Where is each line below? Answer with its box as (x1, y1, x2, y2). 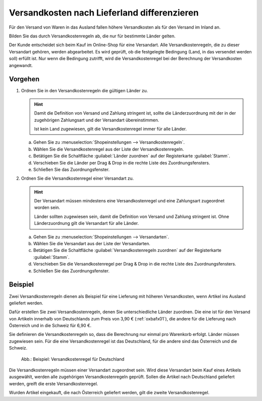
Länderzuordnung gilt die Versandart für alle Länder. (34, 220, 139, 226)
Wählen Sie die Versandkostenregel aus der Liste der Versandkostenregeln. (33, 146, 184, 152)
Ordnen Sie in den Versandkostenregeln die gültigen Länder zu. (21, 88, 148, 94)
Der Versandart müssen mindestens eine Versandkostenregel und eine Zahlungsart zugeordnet (34, 198, 225, 204)
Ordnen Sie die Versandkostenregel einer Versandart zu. (21, 175, 134, 182)
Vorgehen (9, 75, 40, 84)
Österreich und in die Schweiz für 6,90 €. (9, 323, 92, 329)
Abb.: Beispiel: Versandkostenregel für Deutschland (21, 356, 125, 362)
